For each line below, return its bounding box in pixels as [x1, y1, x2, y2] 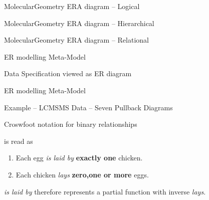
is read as [4, 135, 33, 146]
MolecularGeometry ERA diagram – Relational [4, 35, 149, 45]
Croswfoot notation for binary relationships [4, 119, 137, 129]
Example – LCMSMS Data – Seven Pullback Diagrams [4, 102, 173, 112]
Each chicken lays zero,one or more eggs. [16, 169, 149, 179]
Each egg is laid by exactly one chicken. [16, 152, 143, 163]
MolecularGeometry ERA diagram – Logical [4, 1, 140, 11]
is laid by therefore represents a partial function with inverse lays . [4, 186, 206, 196]
